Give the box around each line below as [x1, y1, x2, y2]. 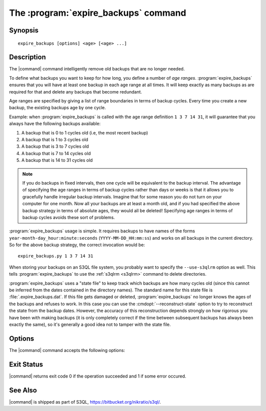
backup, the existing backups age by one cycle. [9, 105, 106, 111]
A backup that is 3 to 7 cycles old [21, 143, 89, 150]
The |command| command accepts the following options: [9, 347, 125, 353]
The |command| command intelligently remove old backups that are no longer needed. [9, 66, 185, 72]
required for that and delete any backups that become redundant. [9, 89, 142, 95]
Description [9, 53, 46, 62]
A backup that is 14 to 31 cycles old [21, 158, 93, 163]
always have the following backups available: [9, 121, 101, 126]
